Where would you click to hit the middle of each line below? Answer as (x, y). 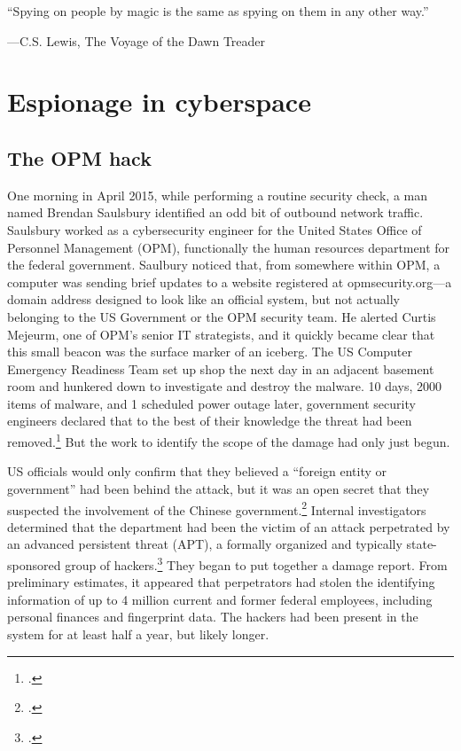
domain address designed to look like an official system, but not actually (203, 299)
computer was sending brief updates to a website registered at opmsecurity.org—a (230, 282)
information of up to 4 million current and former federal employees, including (220, 599)
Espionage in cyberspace (159, 102)
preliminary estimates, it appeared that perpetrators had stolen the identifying (221, 582)
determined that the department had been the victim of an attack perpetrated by (229, 526)
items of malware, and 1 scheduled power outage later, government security (211, 403)
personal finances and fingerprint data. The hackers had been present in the (213, 617)
